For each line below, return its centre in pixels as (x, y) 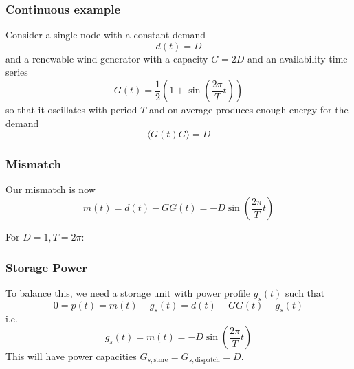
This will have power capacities (71, 356)
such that (305, 292)
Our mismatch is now (51, 189)
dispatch (207, 360)
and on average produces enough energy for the (249, 109)
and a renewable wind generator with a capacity (107, 58)
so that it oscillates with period (71, 109)
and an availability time (298, 58)
